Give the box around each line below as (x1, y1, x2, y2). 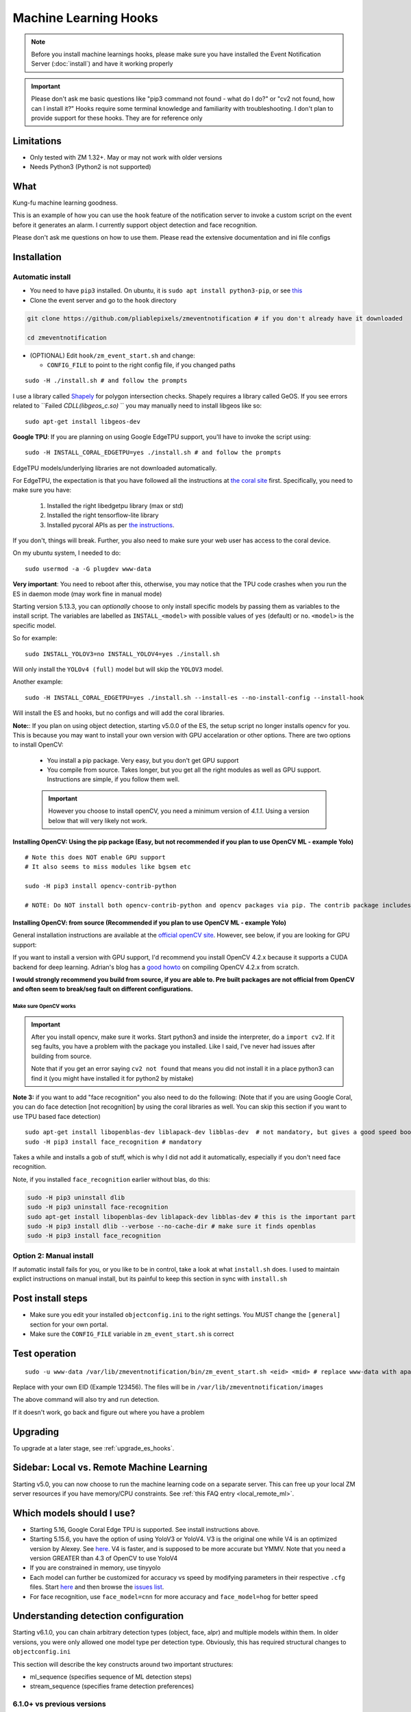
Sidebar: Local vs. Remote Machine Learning (12, 1462, 208, 1474)
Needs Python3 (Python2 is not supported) (29, 163, 151, 171)
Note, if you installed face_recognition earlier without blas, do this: (12, 1175, 210, 1183)
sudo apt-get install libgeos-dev (25, 418, 140, 425)
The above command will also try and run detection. (12, 1396, 160, 1404)
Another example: (12, 678, 63, 686)
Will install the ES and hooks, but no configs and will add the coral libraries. (12, 709, 225, 717)
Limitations (12, 135, 62, 147)
